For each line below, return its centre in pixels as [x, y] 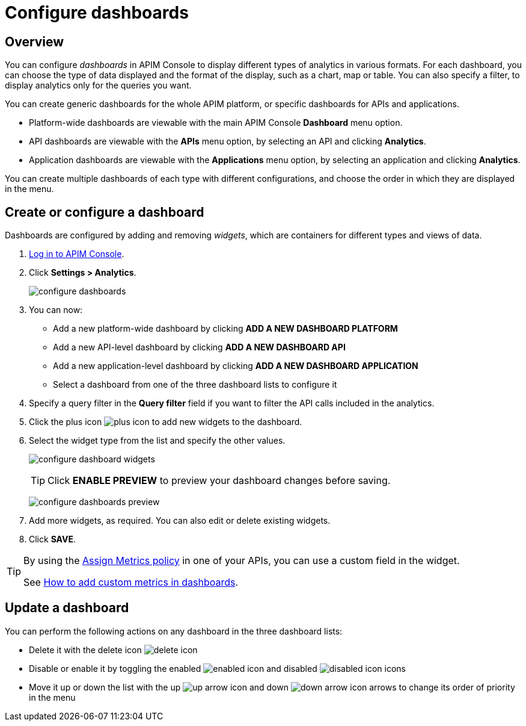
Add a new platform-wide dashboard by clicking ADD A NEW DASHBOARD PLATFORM [225, 329]
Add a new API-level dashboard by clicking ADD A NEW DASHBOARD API [199, 347]
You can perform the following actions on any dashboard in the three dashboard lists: [174, 631]
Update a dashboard [67, 608]
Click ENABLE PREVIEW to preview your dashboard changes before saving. [219, 481]
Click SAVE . [52, 539]
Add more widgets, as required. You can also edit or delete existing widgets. [180, 521]
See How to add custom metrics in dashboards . [131, 582]
